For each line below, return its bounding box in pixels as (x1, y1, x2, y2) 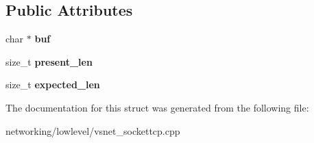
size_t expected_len (5, 77, 100, 92)
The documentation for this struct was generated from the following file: (5, 100, 309, 114)
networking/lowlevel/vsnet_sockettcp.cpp (5, 123, 180, 138)
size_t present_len (5, 54, 93, 68)
